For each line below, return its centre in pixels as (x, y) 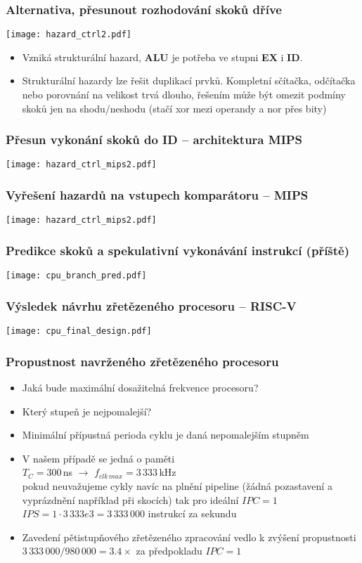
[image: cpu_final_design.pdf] (79, 331)
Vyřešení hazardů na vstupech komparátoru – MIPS (157, 195)
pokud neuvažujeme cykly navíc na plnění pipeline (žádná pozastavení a (177, 485)
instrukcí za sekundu (192, 513)
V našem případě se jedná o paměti (98, 458)
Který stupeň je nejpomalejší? (87, 411)
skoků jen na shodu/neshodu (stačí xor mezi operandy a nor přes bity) (174, 108)
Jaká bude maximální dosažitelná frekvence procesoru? (140, 387)
